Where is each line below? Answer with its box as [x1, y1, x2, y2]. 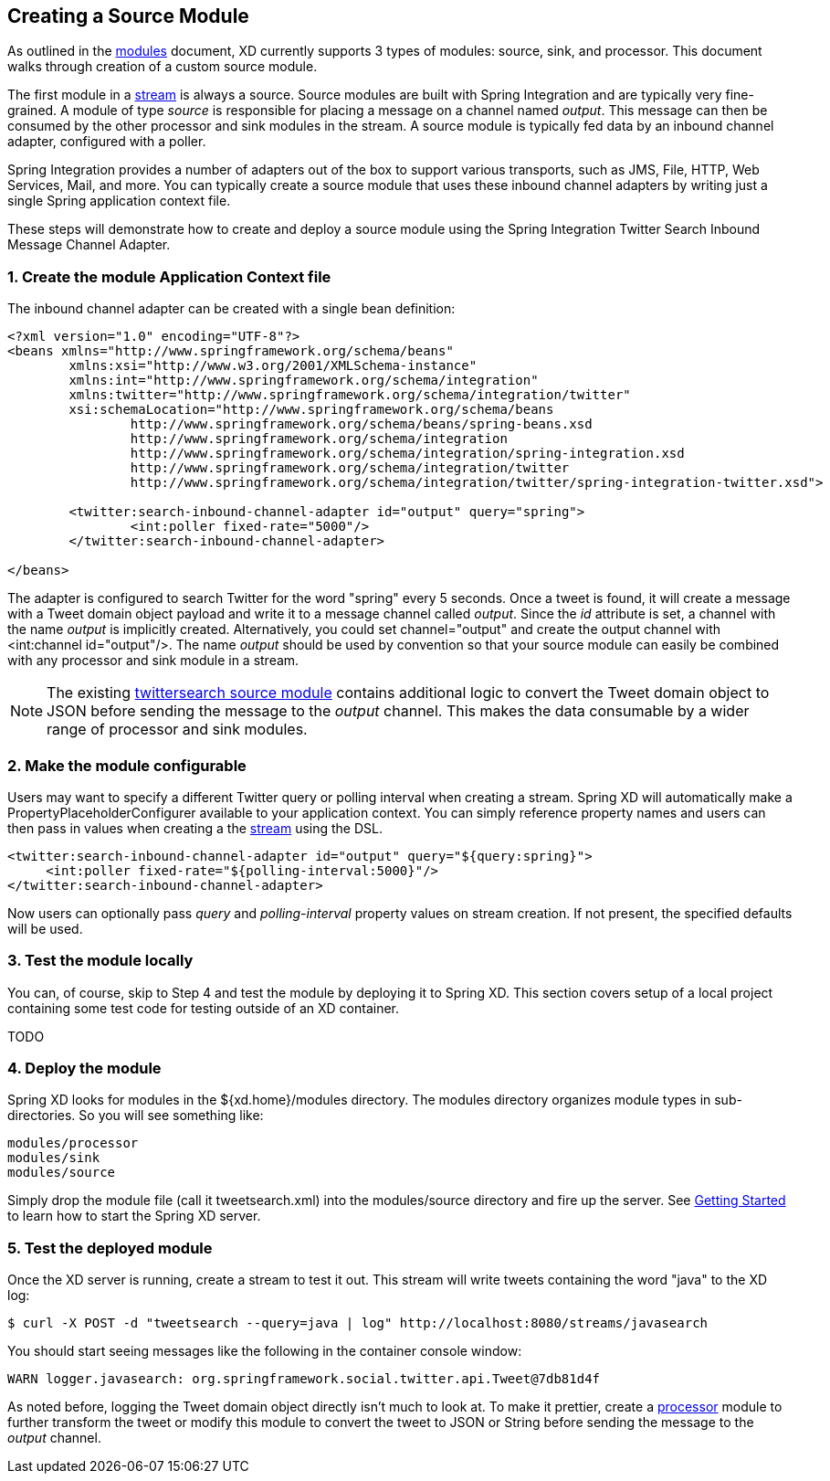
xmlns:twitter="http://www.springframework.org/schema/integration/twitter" [68, 387, 631, 403]
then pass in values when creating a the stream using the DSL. [7, 820, 383, 836]
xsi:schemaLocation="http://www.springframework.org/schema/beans [68, 402, 554, 418]
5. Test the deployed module [7, 1238, 213, 1257]
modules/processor [7, 1136, 139, 1151]
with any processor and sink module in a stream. [7, 652, 299, 669]
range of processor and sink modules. [47, 720, 308, 739]
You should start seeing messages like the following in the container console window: [7, 1343, 522, 1359]
